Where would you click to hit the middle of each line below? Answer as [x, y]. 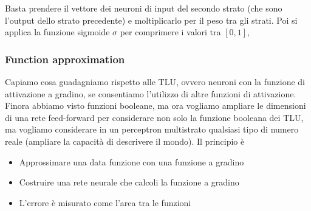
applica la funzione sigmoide [57, 32]
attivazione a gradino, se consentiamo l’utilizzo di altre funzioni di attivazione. [151, 93]
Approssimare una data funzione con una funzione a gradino [132, 161]
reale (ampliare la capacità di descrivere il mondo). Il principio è [125, 141]
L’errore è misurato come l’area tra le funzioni [105, 202]
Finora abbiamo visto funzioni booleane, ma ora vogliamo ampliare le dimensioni [155, 105]
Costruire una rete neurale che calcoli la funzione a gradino [129, 182]
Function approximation [65, 59]
